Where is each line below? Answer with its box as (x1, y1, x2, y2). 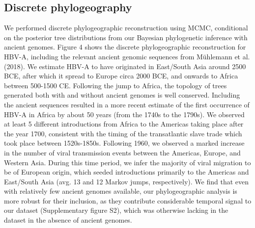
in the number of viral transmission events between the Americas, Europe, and (4, 147, 241, 157)
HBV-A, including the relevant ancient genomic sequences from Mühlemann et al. (4, 51, 250, 61)
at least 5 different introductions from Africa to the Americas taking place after (4, 119, 244, 129)
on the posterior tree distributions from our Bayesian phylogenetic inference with (4, 32, 248, 42)
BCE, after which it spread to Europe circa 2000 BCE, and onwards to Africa (4, 71, 238, 81)
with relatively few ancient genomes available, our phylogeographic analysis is (4, 186, 237, 196)
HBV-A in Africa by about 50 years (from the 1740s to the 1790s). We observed (4, 109, 245, 119)
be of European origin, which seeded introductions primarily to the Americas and (4, 167, 249, 177)
